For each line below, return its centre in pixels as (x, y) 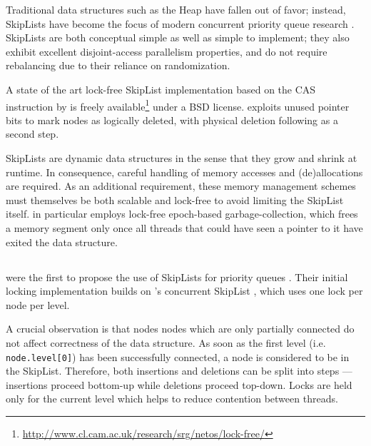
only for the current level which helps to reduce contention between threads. (172, 399)
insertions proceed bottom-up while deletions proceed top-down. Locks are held (179, 384)
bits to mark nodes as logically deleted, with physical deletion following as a (172, 120)
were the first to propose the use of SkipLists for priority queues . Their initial (177, 277)
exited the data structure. (62, 242)
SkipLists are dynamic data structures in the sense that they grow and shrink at (182, 158)
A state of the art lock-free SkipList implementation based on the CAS (161, 89)
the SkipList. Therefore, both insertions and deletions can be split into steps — (179, 371)
